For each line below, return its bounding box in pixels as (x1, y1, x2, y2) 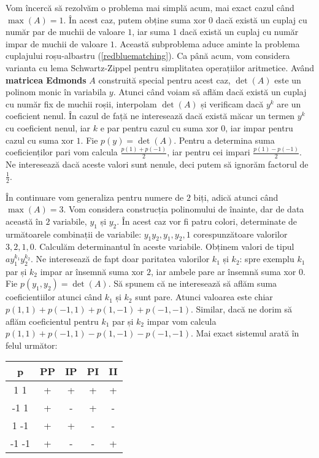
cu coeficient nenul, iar (6, 121, 91, 134)
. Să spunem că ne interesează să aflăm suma (108, 277, 277, 290)
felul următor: (6, 338, 58, 351)
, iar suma (132, 25, 170, 38)
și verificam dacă (201, 97, 264, 110)
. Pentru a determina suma (174, 133, 275, 146)
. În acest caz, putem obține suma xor (63, 13, 206, 26)
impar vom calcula (147, 314, 217, 327)
